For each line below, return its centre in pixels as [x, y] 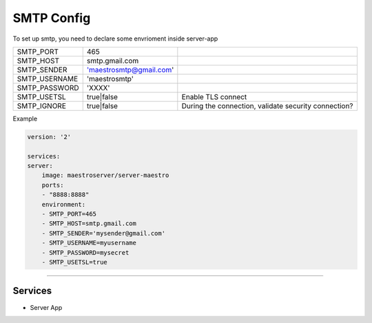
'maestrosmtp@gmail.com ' [130, 70]
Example [25, 118]
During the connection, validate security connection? [268, 105]
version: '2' [49, 137]
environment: [64, 204]
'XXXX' [98, 87]
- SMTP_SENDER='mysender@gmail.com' [103, 233]
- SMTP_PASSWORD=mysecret [85, 252]
